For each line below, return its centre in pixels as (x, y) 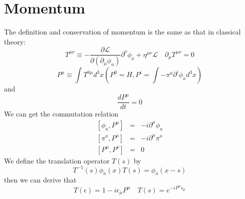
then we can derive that (40, 180)
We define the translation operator (57, 160)
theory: (15, 41)
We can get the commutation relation (61, 114)
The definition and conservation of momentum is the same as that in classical (122, 32)
